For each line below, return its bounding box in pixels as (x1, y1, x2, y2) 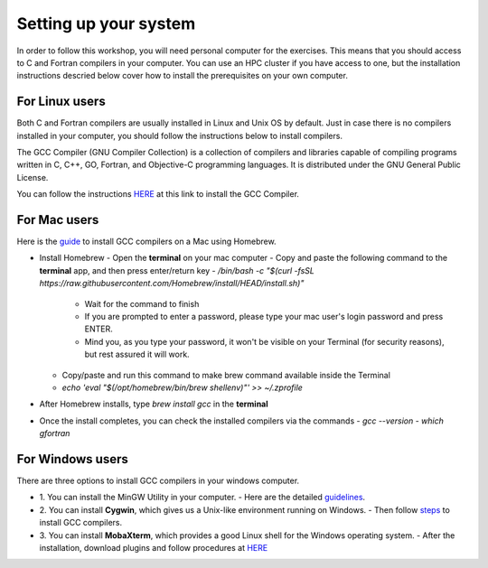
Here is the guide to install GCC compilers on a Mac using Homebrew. (16, 236, 277, 247)
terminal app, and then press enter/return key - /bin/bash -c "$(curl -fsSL (39, 265, 315, 275)
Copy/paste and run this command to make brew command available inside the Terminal (61, 369, 390, 380)
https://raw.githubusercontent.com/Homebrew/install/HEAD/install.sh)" (39, 278, 305, 289)
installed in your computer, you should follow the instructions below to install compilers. (16, 130, 343, 141)
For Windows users (16, 452, 128, 467)
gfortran (39, 428, 70, 439)
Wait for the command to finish (84, 298, 200, 309)
